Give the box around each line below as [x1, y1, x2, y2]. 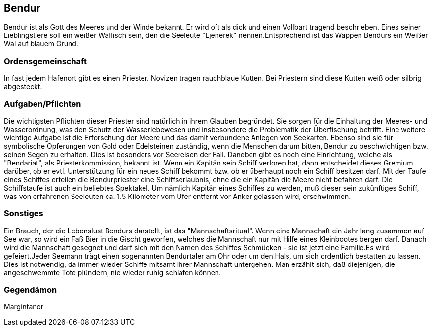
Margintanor [4, 302, 44, 311]
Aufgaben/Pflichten [4, 99, 81, 109]
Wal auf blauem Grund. [4, 39, 78, 48]
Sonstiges [4, 208, 43, 219]
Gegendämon [4, 285, 57, 295]
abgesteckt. [4, 82, 42, 91]
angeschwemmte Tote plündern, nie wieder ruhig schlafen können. [4, 268, 221, 277]
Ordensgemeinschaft [4, 56, 87, 66]
